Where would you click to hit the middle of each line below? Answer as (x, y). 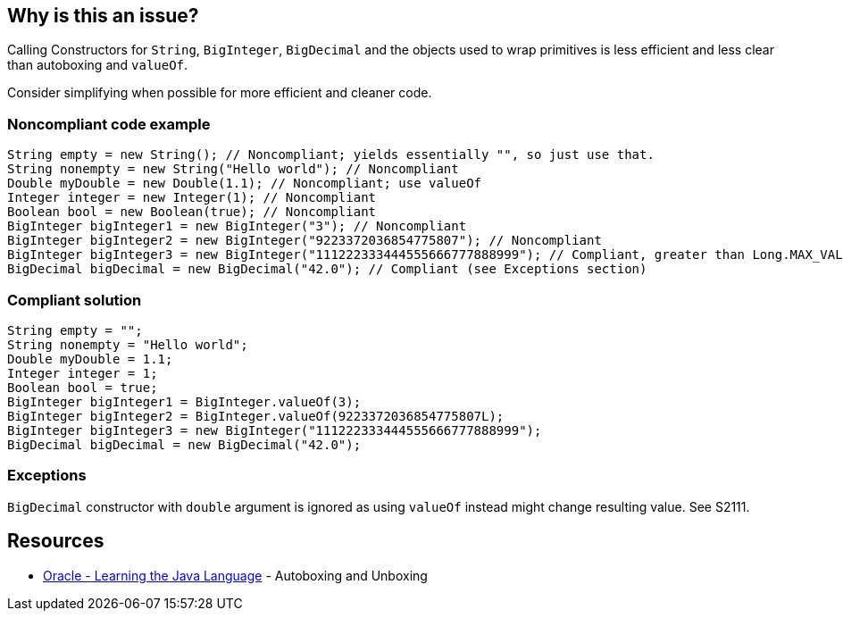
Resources (56, 541)
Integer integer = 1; (83, 373)
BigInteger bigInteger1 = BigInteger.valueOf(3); (184, 401)
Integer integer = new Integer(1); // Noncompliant (192, 198)
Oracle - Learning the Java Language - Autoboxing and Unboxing (235, 575)
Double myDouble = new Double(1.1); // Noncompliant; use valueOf (245, 184)
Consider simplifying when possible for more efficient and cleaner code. (220, 93)
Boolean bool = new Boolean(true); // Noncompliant (192, 212)
